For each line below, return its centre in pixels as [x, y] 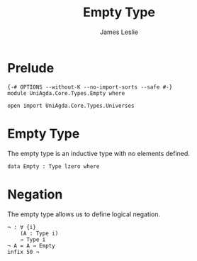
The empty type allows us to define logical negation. [84, 214]
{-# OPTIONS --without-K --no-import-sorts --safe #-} [90, 87]
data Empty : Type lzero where [54, 166]
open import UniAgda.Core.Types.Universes [71, 106]
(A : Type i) [39, 233]
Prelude [31, 68]
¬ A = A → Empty [31, 245]
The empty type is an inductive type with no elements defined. [98, 153]
